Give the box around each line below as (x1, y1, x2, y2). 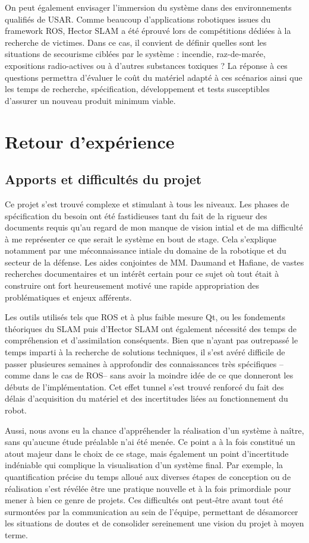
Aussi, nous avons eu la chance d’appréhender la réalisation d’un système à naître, (5, 424, 304, 436)
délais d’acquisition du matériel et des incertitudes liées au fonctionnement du (5, 392, 288, 405)
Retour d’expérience (5, 129, 175, 153)
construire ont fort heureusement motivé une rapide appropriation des (5, 279, 259, 292)
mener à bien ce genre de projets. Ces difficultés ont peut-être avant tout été (5, 494, 283, 506)
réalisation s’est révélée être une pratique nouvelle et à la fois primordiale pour (5, 482, 291, 494)
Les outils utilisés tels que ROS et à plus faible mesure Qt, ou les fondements (5, 311, 286, 323)
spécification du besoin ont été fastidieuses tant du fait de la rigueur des (5, 209, 267, 222)
